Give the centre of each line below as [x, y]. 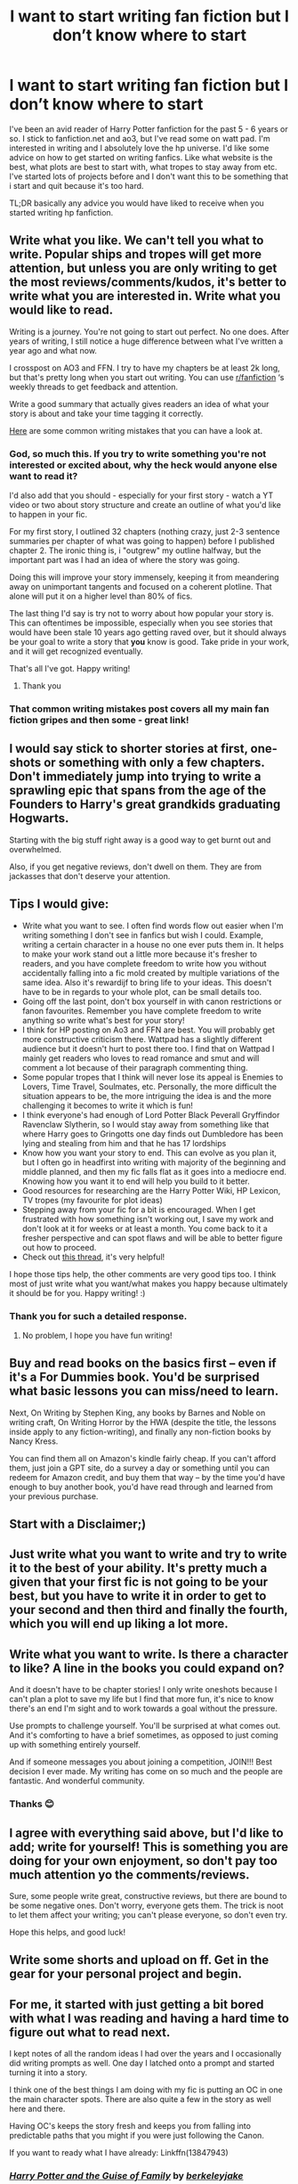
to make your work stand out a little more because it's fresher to [140, 954]
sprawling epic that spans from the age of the [138, 790]
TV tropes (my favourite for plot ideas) [92, 1200]
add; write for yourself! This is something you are [149, 1847]
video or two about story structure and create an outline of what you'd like [145, 505]
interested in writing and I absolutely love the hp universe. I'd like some [139, 148]
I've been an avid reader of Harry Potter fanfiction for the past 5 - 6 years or [149, 129]
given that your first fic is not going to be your [139, 1582]
